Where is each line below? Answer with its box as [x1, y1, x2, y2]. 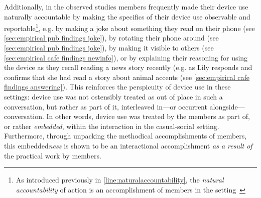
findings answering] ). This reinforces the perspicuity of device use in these [4, 81, 231, 92]
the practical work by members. [4, 150, 101, 160]
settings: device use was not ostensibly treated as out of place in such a [4, 91, 223, 101]
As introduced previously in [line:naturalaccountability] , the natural [16, 174, 224, 185]
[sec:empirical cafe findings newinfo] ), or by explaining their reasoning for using [4, 52, 248, 62]
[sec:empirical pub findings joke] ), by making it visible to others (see [4, 42, 214, 53]
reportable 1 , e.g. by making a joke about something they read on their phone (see [4, 21, 255, 33]
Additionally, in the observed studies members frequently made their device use [4, 1, 248, 11]
